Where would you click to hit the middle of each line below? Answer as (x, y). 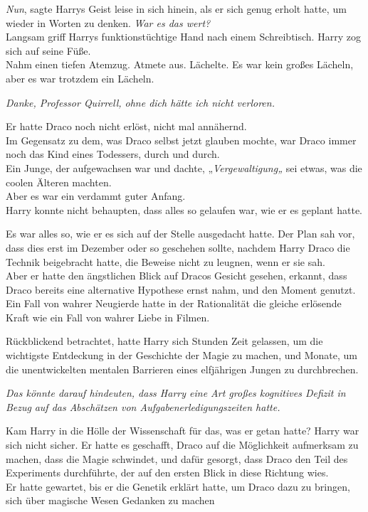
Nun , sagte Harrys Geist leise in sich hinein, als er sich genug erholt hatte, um (176, 9)
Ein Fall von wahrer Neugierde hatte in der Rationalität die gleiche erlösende (174, 303)
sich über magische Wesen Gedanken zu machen (110, 500)
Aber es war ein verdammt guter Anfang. (96, 196)
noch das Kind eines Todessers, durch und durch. (113, 154)
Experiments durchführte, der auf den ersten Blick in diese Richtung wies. (167, 473)
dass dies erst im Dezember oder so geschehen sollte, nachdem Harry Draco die (178, 247)
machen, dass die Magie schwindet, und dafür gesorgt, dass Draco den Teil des (177, 458)
